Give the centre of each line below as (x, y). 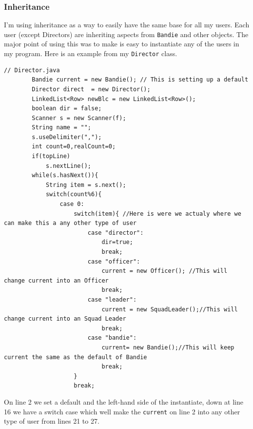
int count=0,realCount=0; (74, 147)
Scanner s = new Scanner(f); (79, 118)
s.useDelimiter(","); (67, 137)
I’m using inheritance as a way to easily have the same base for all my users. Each (127, 25)
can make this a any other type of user (70, 223)
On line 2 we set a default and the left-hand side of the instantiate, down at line (124, 401)
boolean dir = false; (67, 109)
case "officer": (114, 261)
